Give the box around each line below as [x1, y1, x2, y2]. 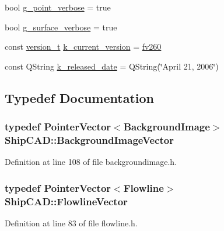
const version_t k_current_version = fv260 [5, 40, 162, 53]
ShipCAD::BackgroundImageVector [5, 133, 174, 147]
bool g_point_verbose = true [5, 1, 111, 13]
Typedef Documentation [5, 88, 154, 106]
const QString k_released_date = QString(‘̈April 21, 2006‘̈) [5, 60, 219, 72]
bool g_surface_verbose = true [5, 20, 117, 33]
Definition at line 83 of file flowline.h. [5, 217, 138, 229]
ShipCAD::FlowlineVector [5, 194, 128, 208]
